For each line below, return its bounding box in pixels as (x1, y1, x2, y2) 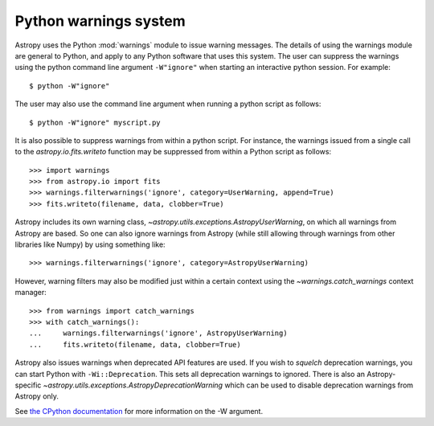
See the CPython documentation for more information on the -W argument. (14, 406, 264, 416)
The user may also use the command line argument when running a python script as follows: (14, 99, 321, 109)
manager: (14, 288, 47, 297)
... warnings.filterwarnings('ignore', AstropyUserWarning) (29, 329, 289, 338)
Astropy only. (14, 391, 59, 401)
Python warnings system (14, 12, 186, 30)
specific (14, 380, 42, 390)
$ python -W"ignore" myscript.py (29, 117, 161, 127)
